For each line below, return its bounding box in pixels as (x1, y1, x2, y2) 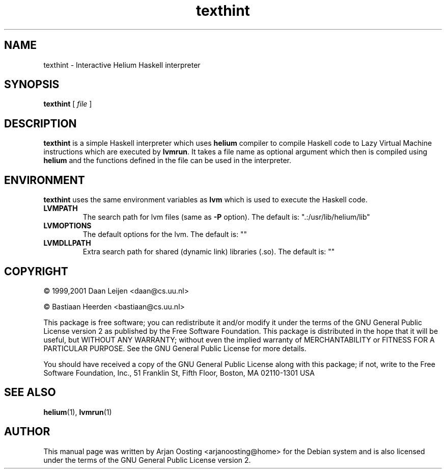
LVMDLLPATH (43, 239, 91, 248)
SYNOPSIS (4, 78, 60, 91)
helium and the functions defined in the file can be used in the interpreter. (43, 156, 291, 165)
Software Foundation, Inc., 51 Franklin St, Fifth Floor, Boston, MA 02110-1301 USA (43, 368, 315, 377)
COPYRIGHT (4, 265, 68, 278)
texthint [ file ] (43, 99, 92, 109)
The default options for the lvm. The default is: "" (82, 230, 247, 239)
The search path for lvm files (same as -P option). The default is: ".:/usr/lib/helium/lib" (82, 213, 370, 222)
